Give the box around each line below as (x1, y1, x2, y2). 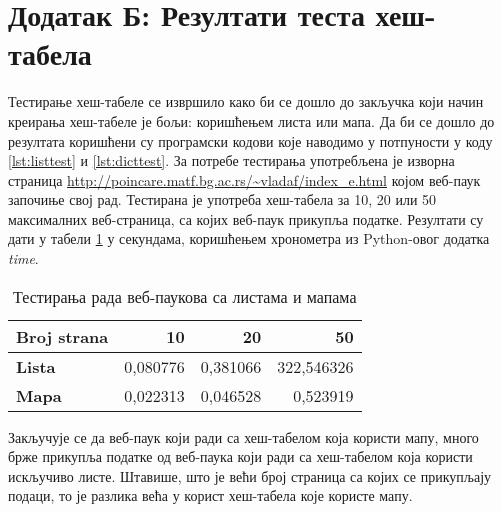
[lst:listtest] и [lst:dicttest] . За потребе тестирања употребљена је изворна (8, 150, 455, 171)
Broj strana (16, 324, 109, 348)
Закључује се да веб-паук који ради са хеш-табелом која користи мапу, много (8, 426, 479, 447)
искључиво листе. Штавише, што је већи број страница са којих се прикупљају (8, 465, 492, 486)
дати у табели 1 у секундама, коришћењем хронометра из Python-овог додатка (8, 228, 490, 249)
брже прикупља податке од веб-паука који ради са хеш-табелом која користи (8, 446, 473, 467)
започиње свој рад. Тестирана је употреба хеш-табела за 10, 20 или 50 (8, 189, 437, 210)
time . (8, 248, 39, 269)
